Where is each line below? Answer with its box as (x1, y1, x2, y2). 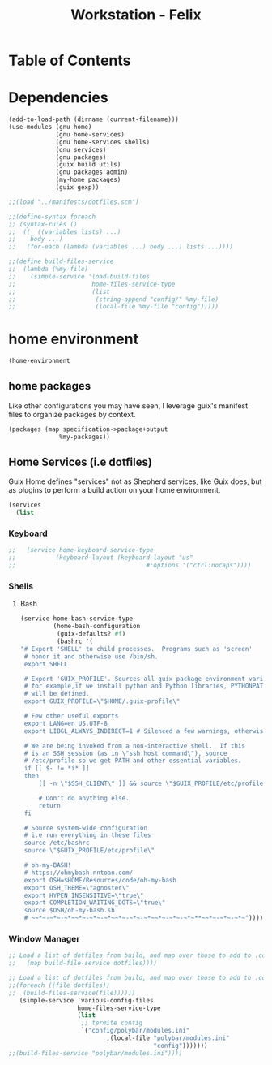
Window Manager (8, 933, 80, 944)
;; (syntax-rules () (8, 220, 79, 228)
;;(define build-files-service (8, 257, 114, 265)
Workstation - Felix (70, 6, 202, 24)
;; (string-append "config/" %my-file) (8, 295, 219, 304)
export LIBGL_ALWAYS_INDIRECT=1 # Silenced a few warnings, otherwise (23, 727, 267, 735)
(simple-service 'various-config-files (19, 996, 154, 1004)
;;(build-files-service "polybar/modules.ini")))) (8, 1049, 183, 1057)
